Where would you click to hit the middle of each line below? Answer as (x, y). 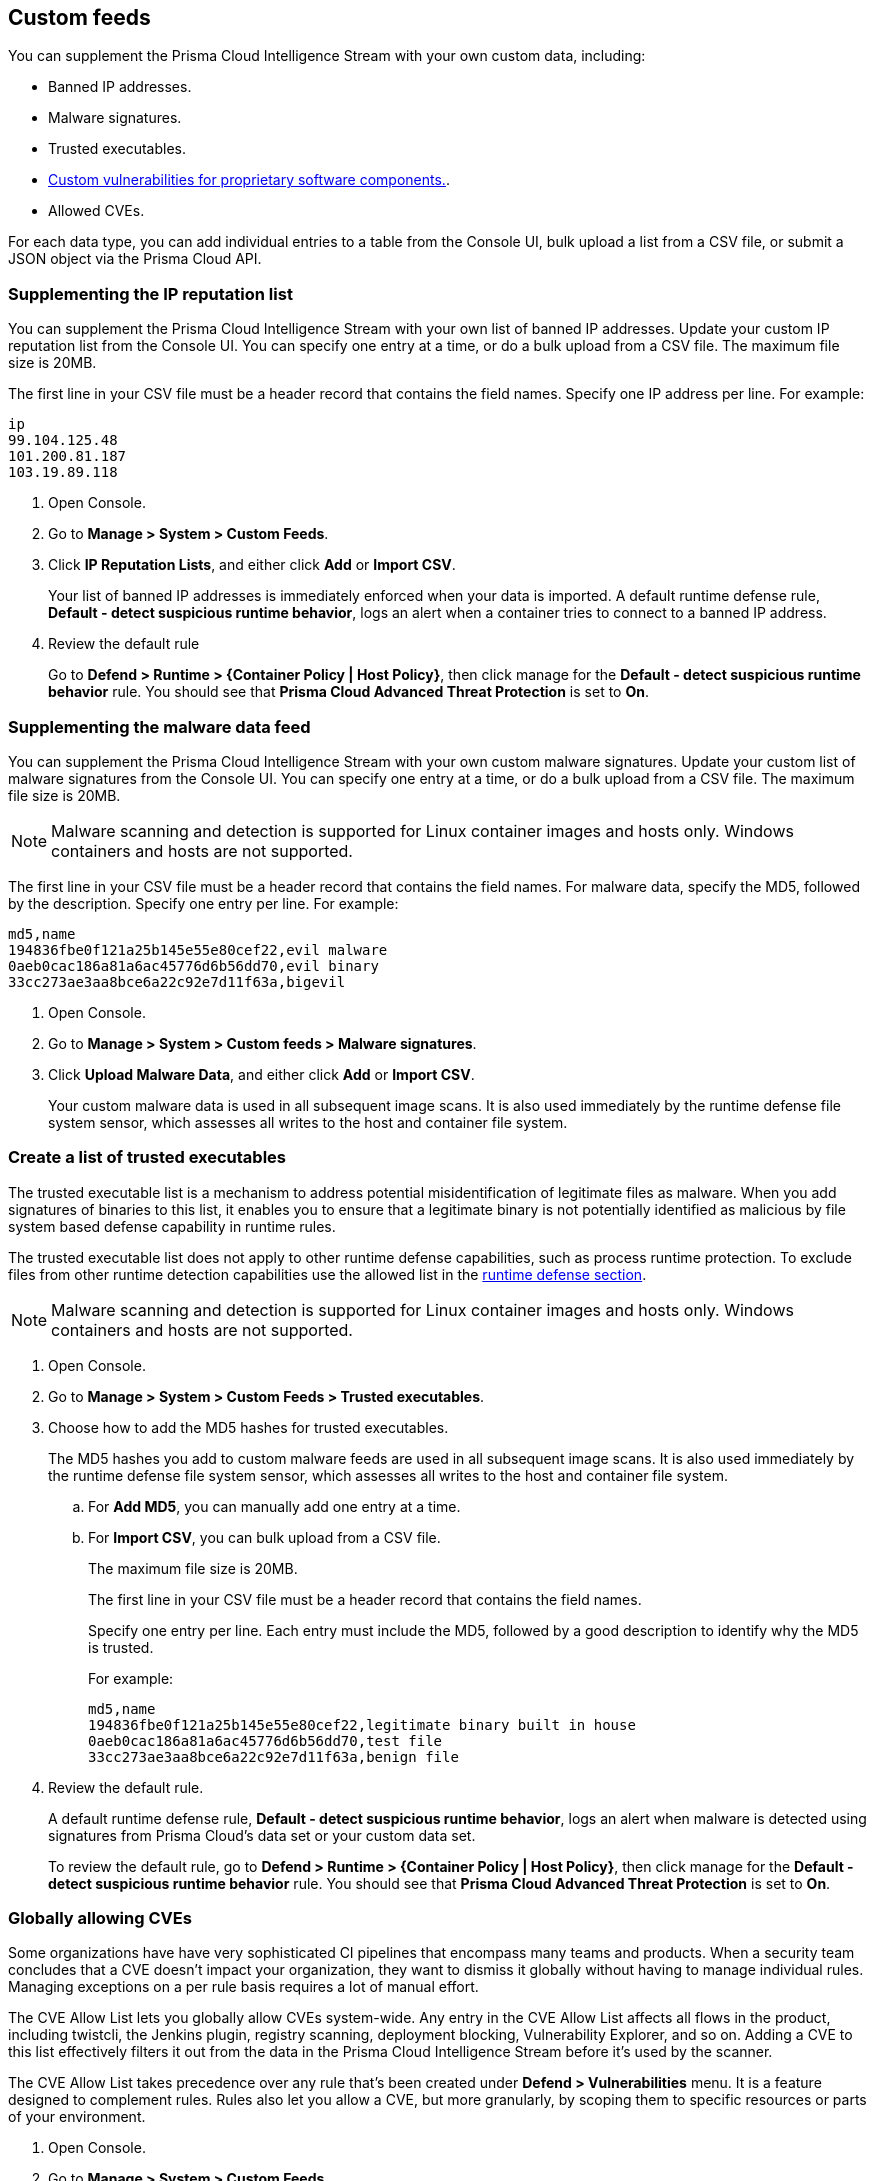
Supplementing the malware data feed (159, 726)
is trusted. (121, 1647)
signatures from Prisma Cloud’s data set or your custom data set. (262, 1835)
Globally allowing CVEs (100, 1918)
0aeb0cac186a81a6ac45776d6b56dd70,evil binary (193, 965)
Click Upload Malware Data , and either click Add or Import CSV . (261, 1074)
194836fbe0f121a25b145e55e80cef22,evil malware (198, 949)
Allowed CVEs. (96, 211)
